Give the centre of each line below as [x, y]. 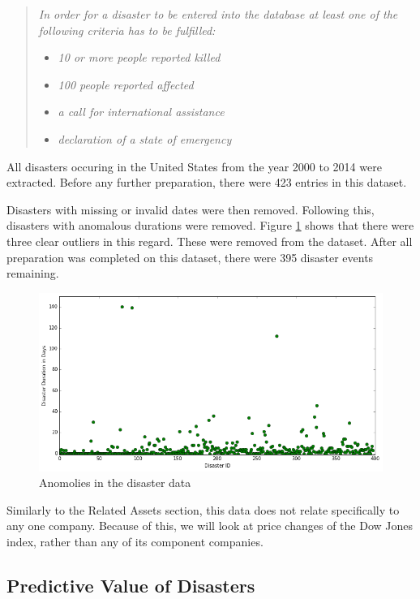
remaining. [33, 273]
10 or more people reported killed [139, 57]
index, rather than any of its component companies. [135, 541]
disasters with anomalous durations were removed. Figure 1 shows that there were [210, 225]
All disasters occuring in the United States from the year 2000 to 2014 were [194, 166]
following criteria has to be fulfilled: [127, 30]
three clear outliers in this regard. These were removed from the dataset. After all [210, 241]
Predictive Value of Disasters [131, 585]
